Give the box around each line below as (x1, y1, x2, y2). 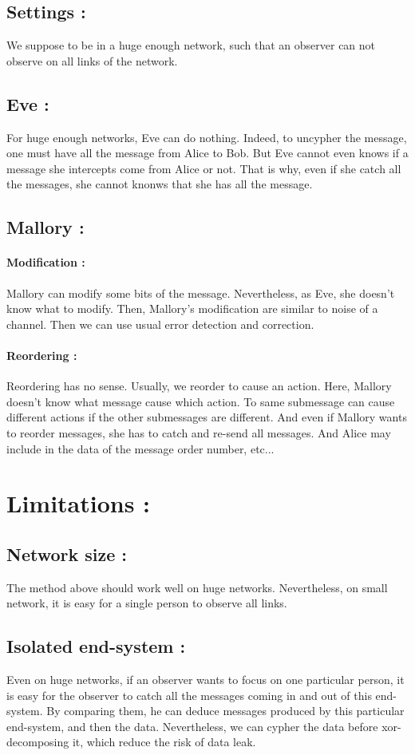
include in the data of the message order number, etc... (6, 440, 275, 457)
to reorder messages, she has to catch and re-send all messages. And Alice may (6, 424, 391, 441)
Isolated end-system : (6, 634, 186, 658)
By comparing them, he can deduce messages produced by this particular (46, 702, 405, 719)
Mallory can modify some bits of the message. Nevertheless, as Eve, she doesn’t (6, 284, 395, 301)
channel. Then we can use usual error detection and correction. (6, 315, 314, 332)
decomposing (6, 733, 69, 750)
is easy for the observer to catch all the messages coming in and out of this (6, 686, 372, 703)
